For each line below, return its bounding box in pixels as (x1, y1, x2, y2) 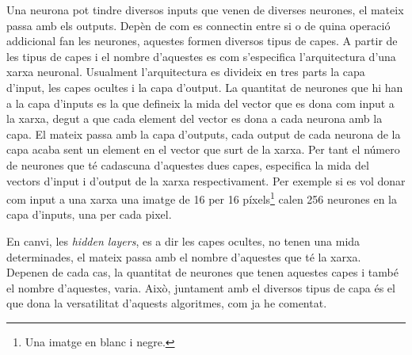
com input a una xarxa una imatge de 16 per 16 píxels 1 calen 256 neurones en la (6, 189, 397, 207)
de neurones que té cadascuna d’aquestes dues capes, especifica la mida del (6, 156, 369, 173)
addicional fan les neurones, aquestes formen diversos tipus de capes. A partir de (6, 32, 398, 49)
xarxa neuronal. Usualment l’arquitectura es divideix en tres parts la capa (6, 63, 365, 80)
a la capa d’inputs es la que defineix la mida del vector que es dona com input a (6, 94, 395, 111)
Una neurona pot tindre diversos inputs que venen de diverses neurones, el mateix (6, 2, 404, 17)
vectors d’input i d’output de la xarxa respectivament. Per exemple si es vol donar (6, 172, 406, 189)
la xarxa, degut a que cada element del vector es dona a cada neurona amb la (6, 110, 383, 127)
